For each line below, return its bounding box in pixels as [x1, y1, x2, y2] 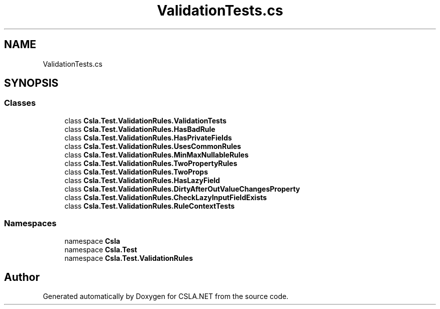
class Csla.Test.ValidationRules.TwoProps [64, 167, 208, 176]
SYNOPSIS [4, 77, 59, 90]
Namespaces [4, 218, 57, 229]
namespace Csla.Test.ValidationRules [64, 253, 193, 262]
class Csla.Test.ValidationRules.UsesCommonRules [64, 141, 241, 150]
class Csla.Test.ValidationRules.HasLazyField [64, 176, 220, 185]
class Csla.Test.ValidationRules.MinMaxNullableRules [64, 150, 249, 159]
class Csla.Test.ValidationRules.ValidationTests [64, 116, 227, 125]
